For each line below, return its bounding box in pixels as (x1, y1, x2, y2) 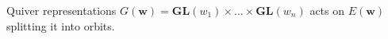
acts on (309, 2, 345, 18)
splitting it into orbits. (6, 17, 115, 34)
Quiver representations (6, 2, 117, 18)
